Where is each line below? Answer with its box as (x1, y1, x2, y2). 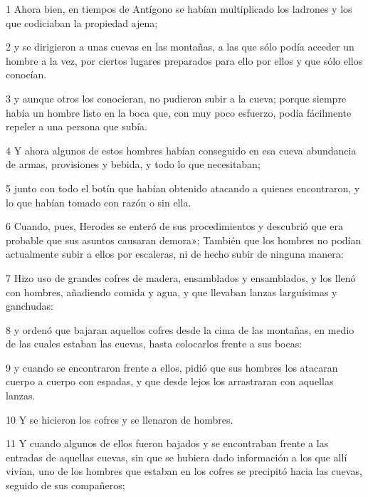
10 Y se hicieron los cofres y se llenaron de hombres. (6, 412, 233, 427)
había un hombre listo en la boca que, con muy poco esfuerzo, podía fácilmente (6, 105, 352, 120)
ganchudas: (6, 298, 53, 313)
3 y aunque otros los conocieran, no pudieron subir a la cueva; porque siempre (6, 90, 347, 105)
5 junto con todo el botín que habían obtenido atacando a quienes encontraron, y (6, 180, 360, 195)
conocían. (6, 67, 47, 82)
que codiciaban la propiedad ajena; (6, 15, 158, 30)
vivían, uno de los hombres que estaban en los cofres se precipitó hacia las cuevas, (6, 464, 362, 478)
